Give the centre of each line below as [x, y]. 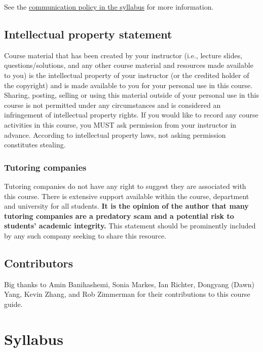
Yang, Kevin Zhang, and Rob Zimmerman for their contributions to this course [127, 294]
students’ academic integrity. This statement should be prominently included [130, 226]
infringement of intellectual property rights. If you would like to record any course [131, 115]
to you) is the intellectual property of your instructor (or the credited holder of [127, 75]
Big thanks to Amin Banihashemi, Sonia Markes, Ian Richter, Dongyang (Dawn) [129, 284]
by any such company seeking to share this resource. [85, 235]
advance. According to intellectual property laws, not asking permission [115, 134]
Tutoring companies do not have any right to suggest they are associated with [125, 186]
